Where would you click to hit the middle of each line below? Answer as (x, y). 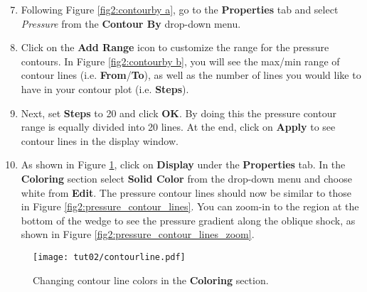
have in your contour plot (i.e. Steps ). (105, 88)
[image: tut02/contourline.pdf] (109, 257)
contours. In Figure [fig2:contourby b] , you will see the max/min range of (180, 61)
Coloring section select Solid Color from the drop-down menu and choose (186, 178)
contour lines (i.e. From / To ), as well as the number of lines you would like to (191, 75)
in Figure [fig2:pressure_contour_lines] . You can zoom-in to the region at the (190, 206)
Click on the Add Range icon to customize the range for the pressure (175, 47)
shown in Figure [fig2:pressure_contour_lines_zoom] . (138, 234)
